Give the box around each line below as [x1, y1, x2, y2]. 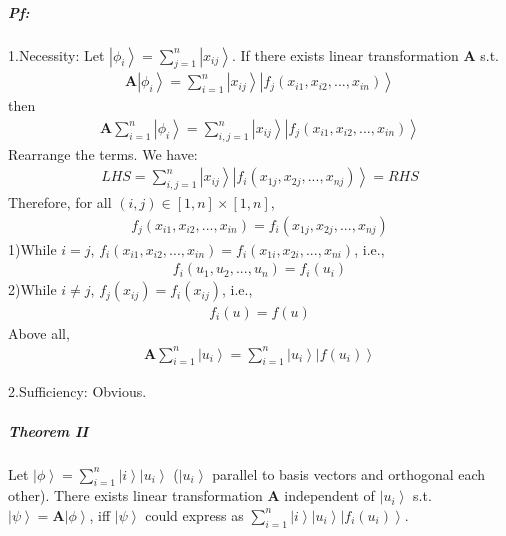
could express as [145, 504, 244, 525]
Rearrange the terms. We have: [8, 143, 198, 164]
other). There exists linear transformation [8, 485, 263, 506]
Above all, [8, 322, 70, 343]
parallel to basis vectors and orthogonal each [212, 463, 486, 484]
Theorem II [8, 420, 89, 441]
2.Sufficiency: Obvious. [8, 381, 147, 402]
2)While [8, 279, 57, 300]
